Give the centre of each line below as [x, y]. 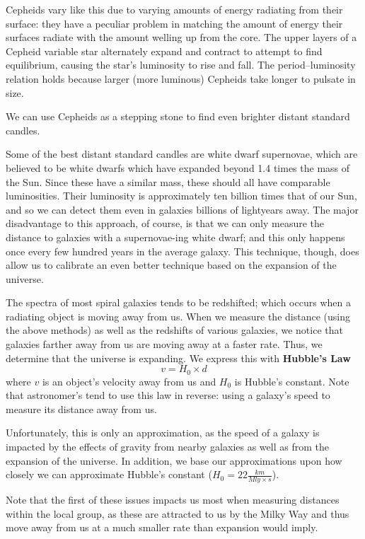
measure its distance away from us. [81, 408]
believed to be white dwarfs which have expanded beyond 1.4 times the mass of [178, 167]
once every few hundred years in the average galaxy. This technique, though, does [182, 251]
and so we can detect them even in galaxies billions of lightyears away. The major [182, 209]
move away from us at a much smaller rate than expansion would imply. [162, 527]
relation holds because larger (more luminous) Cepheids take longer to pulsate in [181, 78]
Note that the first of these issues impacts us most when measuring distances [173, 500]
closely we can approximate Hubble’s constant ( [109, 474]
